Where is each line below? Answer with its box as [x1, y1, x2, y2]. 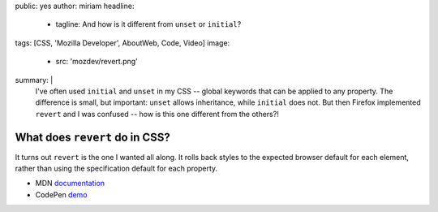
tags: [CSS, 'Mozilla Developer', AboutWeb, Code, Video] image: [15, 37, 230, 48]
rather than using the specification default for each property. [15, 163, 218, 174]
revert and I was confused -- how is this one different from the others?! [35, 109, 279, 119]
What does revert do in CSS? [15, 130, 170, 144]
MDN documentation [35, 179, 105, 188]
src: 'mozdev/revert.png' [55, 57, 138, 67]
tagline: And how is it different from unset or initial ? [55, 19, 242, 29]
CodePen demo [35, 189, 88, 199]
